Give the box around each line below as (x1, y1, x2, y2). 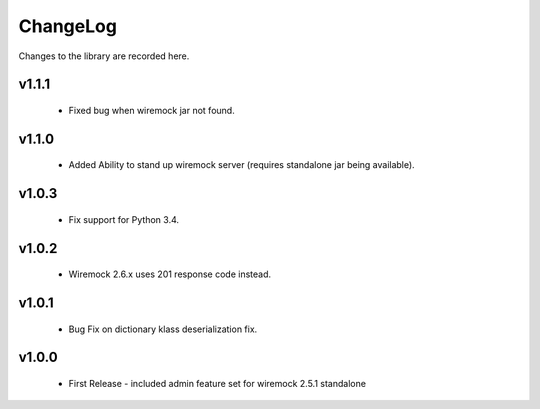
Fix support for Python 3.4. (68, 213, 180, 225)
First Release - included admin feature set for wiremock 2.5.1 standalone (68, 377, 367, 389)
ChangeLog (18, 15, 117, 37)
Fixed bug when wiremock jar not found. (68, 104, 235, 116)
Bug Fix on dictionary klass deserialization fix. (68, 323, 258, 335)
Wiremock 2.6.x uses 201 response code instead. (68, 268, 272, 280)
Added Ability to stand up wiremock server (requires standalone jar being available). (68, 159, 415, 171)
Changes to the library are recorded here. (18, 50, 190, 62)
